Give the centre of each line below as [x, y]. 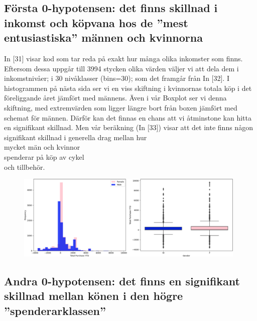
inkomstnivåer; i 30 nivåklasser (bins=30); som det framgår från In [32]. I [117, 78]
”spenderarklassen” [55, 310]
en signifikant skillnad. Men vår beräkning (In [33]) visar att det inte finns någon [128, 127]
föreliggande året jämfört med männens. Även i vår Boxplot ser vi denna [115, 98]
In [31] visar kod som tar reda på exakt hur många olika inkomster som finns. [123, 58]
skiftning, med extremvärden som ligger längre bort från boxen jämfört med [121, 107]
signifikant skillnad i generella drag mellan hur [76, 137]
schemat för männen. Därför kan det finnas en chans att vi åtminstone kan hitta [128, 117]
